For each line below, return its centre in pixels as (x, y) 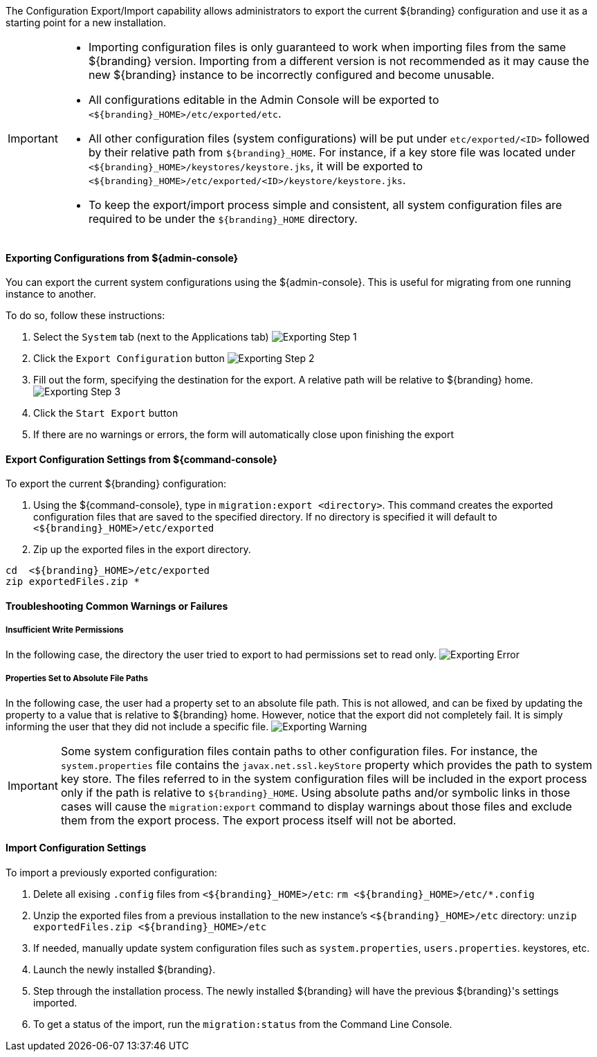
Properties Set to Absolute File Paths (77, 679)
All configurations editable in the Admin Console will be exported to (264, 100)
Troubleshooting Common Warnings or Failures (117, 606)
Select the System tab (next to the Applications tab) (151, 337)
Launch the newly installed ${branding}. (125, 969)
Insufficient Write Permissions (65, 630)
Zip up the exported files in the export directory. (142, 550)
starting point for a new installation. (86, 22)
